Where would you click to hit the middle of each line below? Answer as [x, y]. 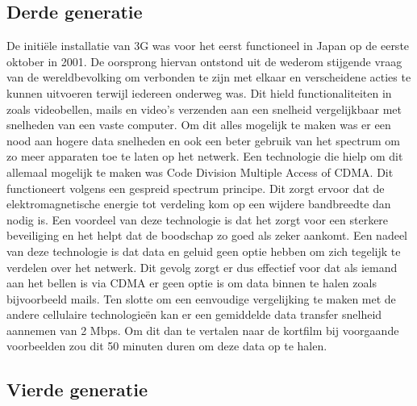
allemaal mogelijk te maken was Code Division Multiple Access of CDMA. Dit [200, 172]
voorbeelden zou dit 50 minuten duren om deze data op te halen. [167, 346]
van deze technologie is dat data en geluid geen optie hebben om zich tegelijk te [204, 251]
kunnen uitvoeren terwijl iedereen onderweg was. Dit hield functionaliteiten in [199, 92]
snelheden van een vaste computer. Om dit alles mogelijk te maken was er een [199, 125]
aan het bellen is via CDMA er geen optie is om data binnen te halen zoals [192, 283]
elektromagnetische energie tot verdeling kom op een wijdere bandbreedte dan [199, 204]
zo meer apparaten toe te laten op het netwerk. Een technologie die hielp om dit [205, 156]
